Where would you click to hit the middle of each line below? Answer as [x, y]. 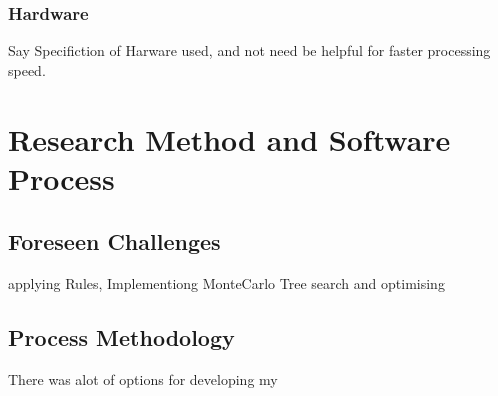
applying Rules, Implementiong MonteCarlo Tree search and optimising [226, 283]
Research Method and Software [229, 138]
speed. [27, 69]
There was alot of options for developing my [143, 378]
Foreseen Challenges [114, 241]
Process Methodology [121, 337]
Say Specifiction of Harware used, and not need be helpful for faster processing [249, 50]
